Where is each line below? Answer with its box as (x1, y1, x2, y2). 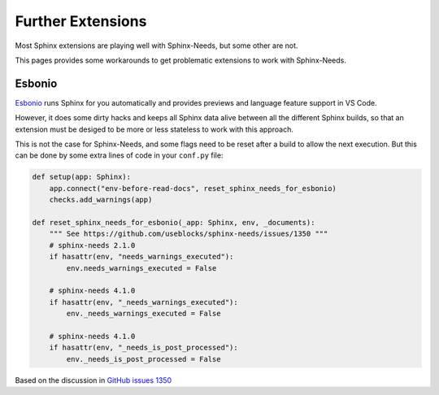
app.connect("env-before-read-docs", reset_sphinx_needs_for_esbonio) (49, 184, 337, 193)
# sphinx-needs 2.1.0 (49, 241, 136, 250)
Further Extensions (15, 12, 147, 30)
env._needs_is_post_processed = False (66, 354, 221, 363)
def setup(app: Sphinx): (32, 172, 132, 182)
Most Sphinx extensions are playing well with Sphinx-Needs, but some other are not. (15, 41, 298, 50)
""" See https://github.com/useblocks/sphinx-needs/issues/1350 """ (49, 229, 328, 239)
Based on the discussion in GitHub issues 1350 (15, 375, 172, 385)
